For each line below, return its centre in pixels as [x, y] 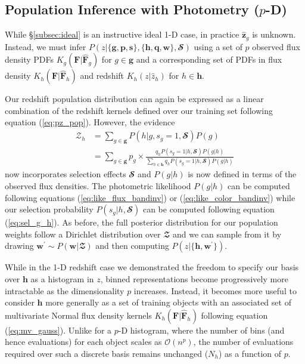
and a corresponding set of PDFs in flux [209, 59]
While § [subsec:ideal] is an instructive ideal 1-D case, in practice [122, 34]
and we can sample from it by [227, 234]
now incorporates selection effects [66, 174]
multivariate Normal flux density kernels [78, 315]
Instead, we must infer [46, 46]
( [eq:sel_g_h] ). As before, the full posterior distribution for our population [141, 222]
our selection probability [49, 209]
